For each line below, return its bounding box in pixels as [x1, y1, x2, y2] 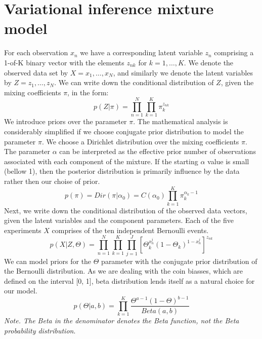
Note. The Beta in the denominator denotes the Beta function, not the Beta [4, 315, 239, 326]
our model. [4, 285, 37, 296]
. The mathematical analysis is [133, 116, 228, 127]
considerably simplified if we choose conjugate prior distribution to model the [4, 126, 244, 136]
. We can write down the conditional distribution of [54, 77, 214, 88]
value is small [207, 156, 249, 166]
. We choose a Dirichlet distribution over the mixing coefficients [41, 136, 239, 146]
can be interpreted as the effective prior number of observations [59, 146, 256, 157]
